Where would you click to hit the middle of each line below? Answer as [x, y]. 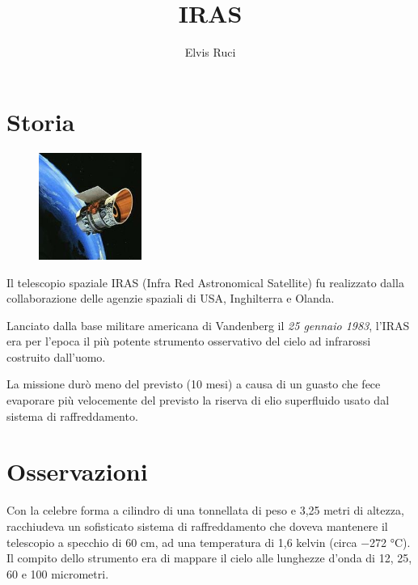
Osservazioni [77, 471]
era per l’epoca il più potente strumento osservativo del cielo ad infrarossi [189, 341]
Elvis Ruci [210, 52]
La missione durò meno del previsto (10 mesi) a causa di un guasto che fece [194, 384]
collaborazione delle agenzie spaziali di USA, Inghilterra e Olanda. [171, 298]
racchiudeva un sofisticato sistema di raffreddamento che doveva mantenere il [197, 526]
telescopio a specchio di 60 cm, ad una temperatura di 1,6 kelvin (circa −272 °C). [209, 542]
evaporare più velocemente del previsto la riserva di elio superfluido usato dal [198, 400]
